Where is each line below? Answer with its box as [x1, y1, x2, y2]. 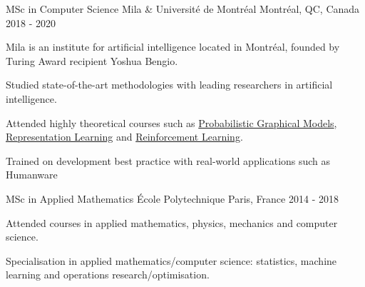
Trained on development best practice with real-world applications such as [6, 153, 331, 168]
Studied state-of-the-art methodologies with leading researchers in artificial [6, 77, 333, 92]
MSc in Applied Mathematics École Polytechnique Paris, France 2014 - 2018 [6, 191, 339, 206]
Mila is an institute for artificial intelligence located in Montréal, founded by [6, 39, 340, 54]
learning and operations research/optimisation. [6, 267, 210, 282]
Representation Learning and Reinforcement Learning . [6, 129, 243, 144]
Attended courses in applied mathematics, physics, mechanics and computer [6, 215, 338, 230]
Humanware [6, 167, 58, 182]
